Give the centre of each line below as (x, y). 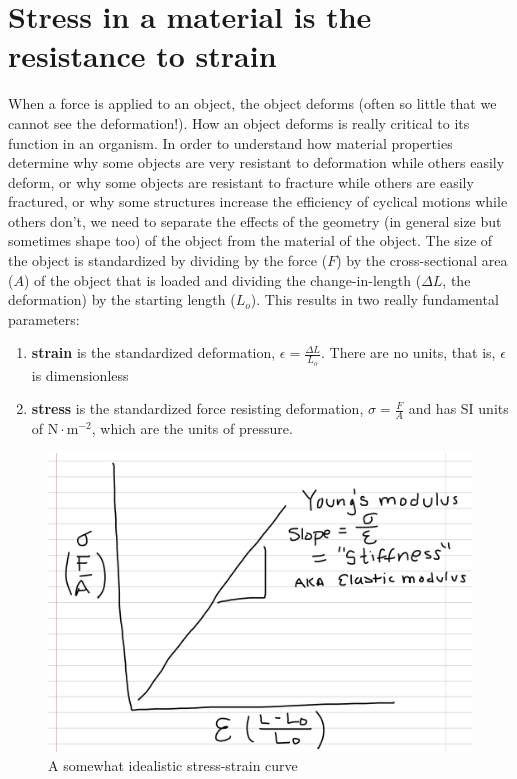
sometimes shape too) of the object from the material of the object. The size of (250, 240)
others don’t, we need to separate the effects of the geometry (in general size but (255, 220)
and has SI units (458, 408)
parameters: (44, 318)
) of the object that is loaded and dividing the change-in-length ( (222, 279)
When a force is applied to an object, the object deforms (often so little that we (252, 103)
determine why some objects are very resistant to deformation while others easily (256, 162)
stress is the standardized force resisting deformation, (197, 408)
